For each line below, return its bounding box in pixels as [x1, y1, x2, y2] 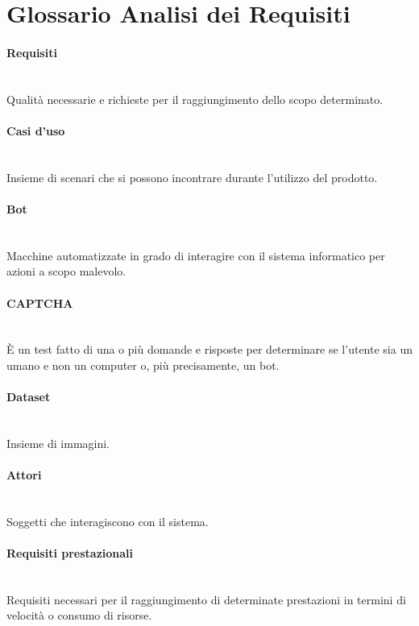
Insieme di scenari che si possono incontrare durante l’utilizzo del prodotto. [6, 168, 378, 185]
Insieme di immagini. [6, 434, 110, 451]
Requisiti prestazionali [6, 545, 134, 562]
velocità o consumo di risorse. [6, 607, 152, 624]
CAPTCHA [6, 294, 73, 311]
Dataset [6, 388, 51, 405]
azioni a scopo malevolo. [6, 263, 127, 280]
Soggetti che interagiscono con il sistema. [6, 512, 209, 529]
